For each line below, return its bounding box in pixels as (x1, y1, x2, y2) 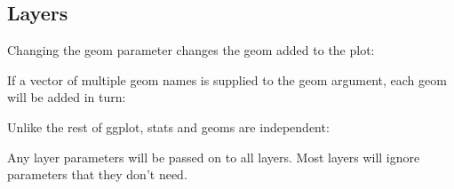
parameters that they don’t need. (7, 165, 187, 184)
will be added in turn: (7, 88, 126, 106)
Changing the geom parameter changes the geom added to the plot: (7, 41, 375, 59)
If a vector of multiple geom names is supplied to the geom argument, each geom (7, 70, 447, 89)
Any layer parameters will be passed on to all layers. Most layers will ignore (7, 147, 420, 166)
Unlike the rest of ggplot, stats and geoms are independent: (7, 117, 330, 136)
